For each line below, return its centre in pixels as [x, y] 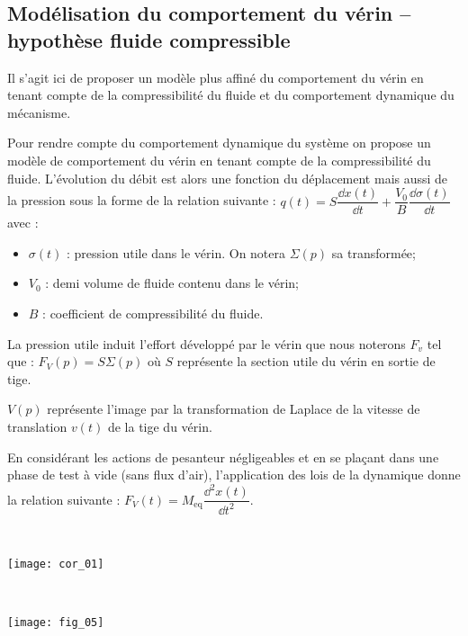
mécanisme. [39, 112]
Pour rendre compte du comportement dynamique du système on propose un [219, 143]
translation [37, 426]
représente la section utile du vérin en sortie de [306, 361]
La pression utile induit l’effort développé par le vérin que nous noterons [207, 343]
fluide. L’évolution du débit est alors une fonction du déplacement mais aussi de [228, 178]
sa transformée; [373, 252]
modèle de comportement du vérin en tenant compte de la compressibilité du [219, 160]
